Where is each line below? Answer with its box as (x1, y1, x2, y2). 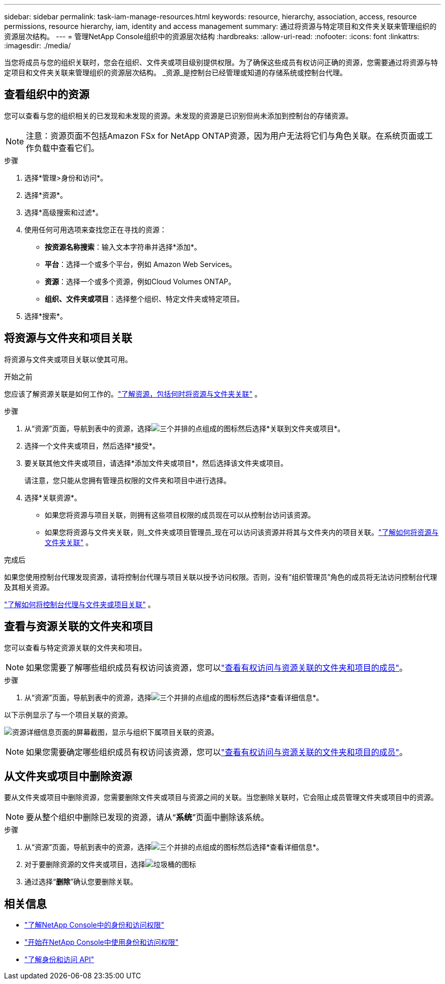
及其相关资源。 (4, 582, 54, 591)
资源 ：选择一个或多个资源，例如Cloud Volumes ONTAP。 (45, 277, 236, 286)
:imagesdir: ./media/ (4, 41, 71, 50)
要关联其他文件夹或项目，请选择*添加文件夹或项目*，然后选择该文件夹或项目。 (24, 458, 288, 467)
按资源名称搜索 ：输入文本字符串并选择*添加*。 (45, 242, 202, 251)
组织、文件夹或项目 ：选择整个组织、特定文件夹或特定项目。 (45, 294, 244, 303)
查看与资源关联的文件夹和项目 (4, 620, 153, 633)
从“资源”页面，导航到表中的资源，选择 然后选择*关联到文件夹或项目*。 (24, 424, 345, 433)
